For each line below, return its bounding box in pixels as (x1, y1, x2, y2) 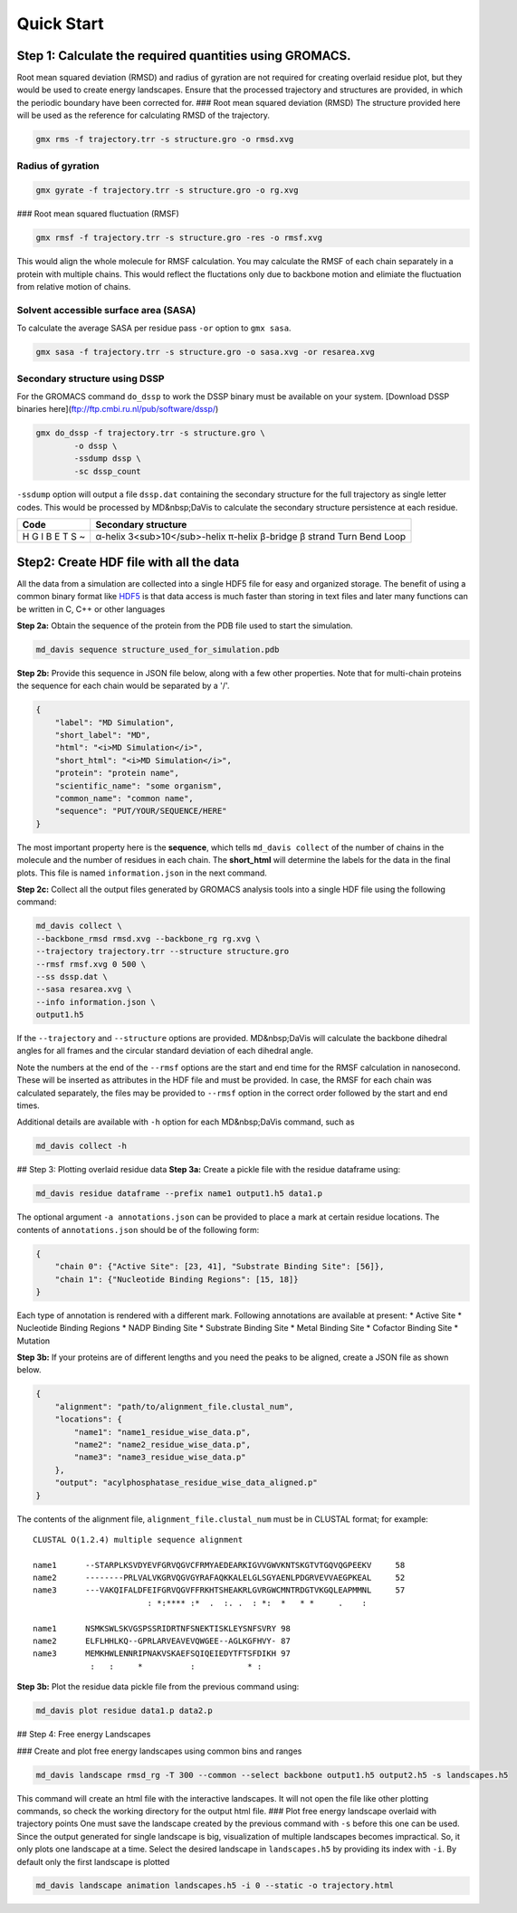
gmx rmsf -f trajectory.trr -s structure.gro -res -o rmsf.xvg (35, 233, 323, 244)
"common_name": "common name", (54, 793, 194, 804)
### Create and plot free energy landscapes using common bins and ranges (16, 1746, 302, 1756)
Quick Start (16, 14, 104, 33)
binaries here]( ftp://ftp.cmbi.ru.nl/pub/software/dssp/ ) (16, 404, 219, 415)
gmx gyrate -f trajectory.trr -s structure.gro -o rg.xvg (35, 186, 299, 196)
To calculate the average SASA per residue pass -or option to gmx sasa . (16, 322, 292, 334)
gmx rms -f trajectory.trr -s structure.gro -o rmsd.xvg (35, 134, 294, 145)
